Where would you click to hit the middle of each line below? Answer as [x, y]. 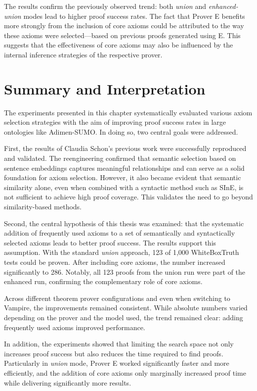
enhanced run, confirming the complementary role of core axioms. [103, 281]
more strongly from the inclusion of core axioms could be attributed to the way [124, 25]
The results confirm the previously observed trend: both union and [105, 6]
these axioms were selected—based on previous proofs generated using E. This [122, 35]
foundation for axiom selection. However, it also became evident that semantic [123, 177]
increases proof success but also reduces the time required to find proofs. [114, 353]
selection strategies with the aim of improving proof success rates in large [115, 122]
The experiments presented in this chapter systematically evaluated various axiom [128, 112]
